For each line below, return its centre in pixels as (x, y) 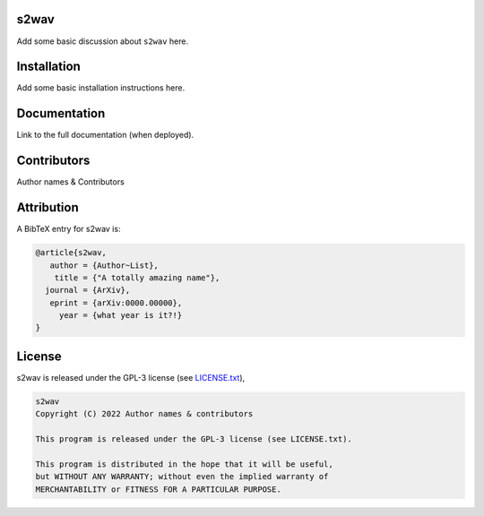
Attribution (48, 207)
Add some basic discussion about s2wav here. (102, 41)
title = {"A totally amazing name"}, (137, 277)
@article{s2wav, (71, 253)
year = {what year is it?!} (121, 315)
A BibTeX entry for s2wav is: (69, 229)
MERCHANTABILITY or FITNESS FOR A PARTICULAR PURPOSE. (158, 489)
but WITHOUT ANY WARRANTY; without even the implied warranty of (182, 477)
